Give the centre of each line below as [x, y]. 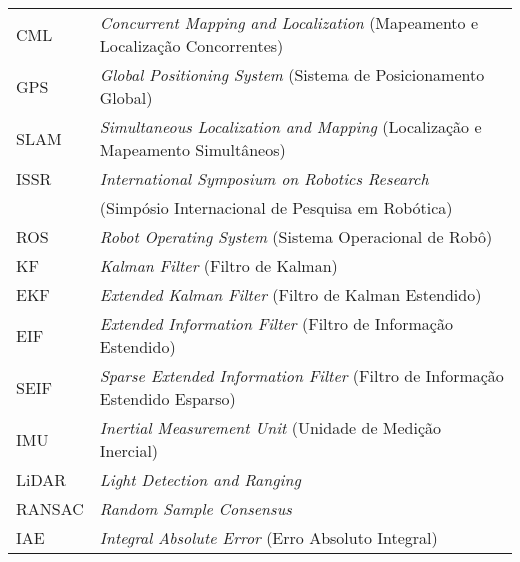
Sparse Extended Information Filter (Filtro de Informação [301, 375]
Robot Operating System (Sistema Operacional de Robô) [296, 236]
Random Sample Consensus [195, 508]
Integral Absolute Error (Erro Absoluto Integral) [268, 537]
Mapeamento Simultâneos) [192, 149]
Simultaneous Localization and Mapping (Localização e [290, 126]
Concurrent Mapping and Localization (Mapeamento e [289, 22]
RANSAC [50, 508]
